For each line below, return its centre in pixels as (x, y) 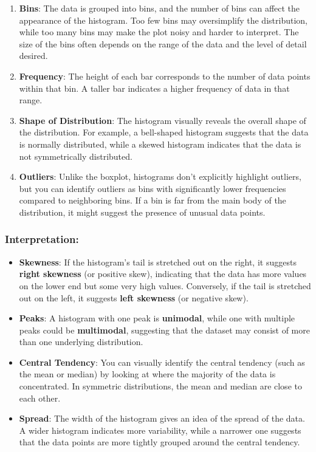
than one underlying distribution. (81, 342)
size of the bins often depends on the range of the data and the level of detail (163, 43)
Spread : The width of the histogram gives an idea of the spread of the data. (162, 418)
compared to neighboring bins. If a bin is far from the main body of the (153, 200)
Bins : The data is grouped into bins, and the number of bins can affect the (160, 8)
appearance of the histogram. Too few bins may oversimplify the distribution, (163, 20)
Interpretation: (42, 239)
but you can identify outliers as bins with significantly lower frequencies (153, 188)
